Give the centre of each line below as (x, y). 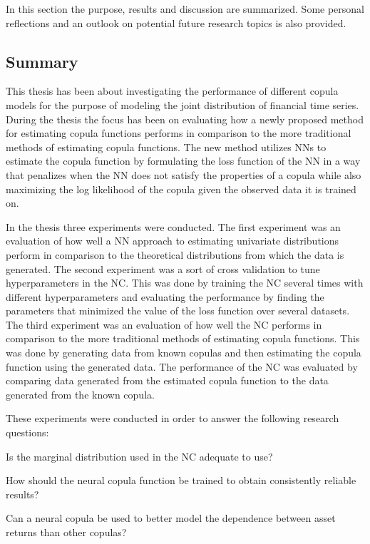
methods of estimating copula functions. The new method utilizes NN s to (166, 147)
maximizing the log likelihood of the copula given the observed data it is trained (181, 189)
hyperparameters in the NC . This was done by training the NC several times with (185, 283)
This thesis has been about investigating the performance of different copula (172, 91)
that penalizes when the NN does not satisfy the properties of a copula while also (184, 174)
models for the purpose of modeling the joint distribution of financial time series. (183, 104)
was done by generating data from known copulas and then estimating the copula (184, 353)
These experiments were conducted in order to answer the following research (173, 418)
